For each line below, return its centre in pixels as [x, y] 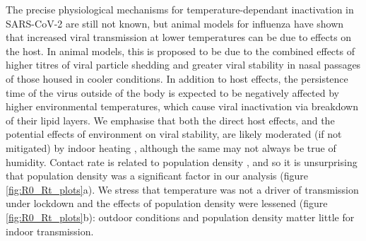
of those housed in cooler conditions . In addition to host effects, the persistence [177, 78]
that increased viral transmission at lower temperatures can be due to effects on [179, 37]
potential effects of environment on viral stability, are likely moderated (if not [174, 134]
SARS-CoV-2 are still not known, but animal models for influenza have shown [175, 23]
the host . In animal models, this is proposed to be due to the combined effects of [180, 51]
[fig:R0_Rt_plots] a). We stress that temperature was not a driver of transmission [182, 189]
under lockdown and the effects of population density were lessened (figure [167, 203]
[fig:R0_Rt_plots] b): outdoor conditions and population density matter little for [180, 217]
